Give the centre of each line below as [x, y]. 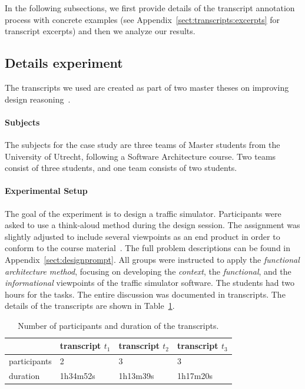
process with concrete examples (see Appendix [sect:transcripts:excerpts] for [142, 19]
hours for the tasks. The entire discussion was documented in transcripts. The [145, 294]
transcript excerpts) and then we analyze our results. [100, 31]
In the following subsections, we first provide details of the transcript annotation [150, 8]
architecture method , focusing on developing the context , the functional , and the [148, 271]
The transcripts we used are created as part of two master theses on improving [147, 87]
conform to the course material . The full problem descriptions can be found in [148, 248]
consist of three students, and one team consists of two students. [121, 168]
